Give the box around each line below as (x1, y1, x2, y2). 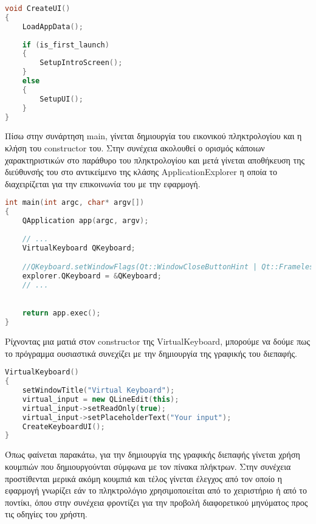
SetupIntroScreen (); (39, 58, 123, 67)
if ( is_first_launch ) (22, 40, 109, 49)
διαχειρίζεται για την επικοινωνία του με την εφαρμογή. (5, 177, 201, 190)
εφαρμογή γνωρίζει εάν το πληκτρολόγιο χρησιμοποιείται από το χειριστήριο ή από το (5, 484, 307, 497)
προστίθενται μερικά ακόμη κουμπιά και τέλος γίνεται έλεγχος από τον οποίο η (5, 472, 283, 484)
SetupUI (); (39, 94, 83, 103)
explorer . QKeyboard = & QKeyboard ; (22, 272, 162, 281)
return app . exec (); (22, 309, 101, 318)
